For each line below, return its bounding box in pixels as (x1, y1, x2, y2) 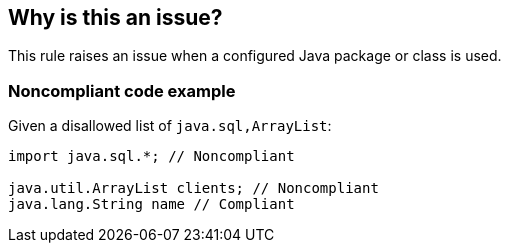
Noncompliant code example (8, 80, 236, 101)
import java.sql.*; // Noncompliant (8, 148, 295, 165)
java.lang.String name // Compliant (8, 196, 295, 213)
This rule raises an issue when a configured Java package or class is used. (8, 47, 502, 65)
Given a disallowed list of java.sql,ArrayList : (8, 117, 332, 135)
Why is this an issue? (8, 5, 223, 30)
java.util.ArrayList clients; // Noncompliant (8, 180, 379, 197)
